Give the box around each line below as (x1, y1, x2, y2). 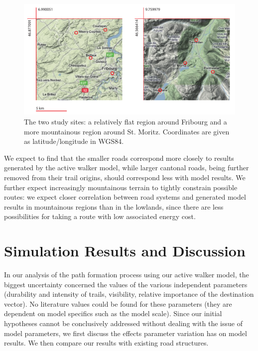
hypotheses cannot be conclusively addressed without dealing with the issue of (4, 318, 243, 328)
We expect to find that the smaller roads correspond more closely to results (4, 152, 234, 163)
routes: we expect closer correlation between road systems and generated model (4, 192, 246, 202)
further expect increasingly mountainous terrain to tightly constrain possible (4, 182, 238, 192)
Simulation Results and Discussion (4, 240, 246, 261)
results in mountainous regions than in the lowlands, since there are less (4, 201, 224, 212)
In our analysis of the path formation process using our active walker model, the (4, 269, 249, 279)
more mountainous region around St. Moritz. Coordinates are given (24, 126, 230, 136)
